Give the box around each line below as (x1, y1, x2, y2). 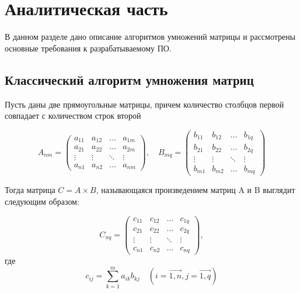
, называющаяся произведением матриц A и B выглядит (96, 184, 295, 196)
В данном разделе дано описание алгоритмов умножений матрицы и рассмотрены (5, 30, 296, 43)
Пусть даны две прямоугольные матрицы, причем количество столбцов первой (5, 98, 284, 110)
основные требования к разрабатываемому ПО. (5, 42, 172, 54)
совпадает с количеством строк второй (5, 109, 141, 122)
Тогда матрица (5, 184, 55, 196)
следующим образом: (5, 195, 79, 207)
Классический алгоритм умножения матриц (5, 70, 254, 88)
